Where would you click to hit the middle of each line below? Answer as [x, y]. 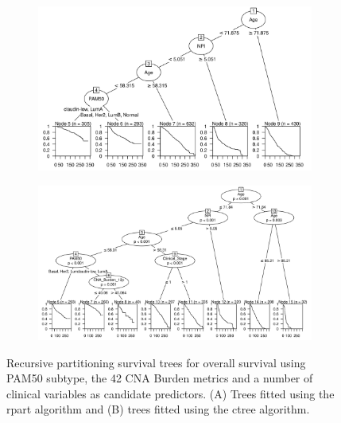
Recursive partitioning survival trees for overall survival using [156, 362]
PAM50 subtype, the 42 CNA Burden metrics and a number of [160, 378]
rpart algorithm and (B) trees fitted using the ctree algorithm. [158, 409]
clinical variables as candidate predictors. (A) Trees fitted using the [170, 393]
